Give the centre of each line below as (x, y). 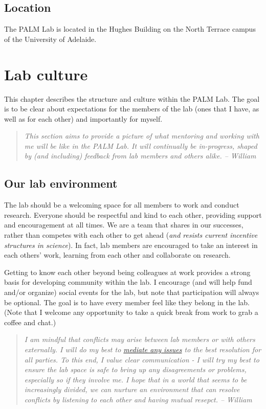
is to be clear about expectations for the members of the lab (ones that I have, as (132, 109)
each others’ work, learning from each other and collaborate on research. (117, 255)
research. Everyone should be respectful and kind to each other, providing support (133, 214)
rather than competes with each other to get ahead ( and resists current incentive (131, 235)
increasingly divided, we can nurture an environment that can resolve (132, 389)
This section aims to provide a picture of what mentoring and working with (142, 136)
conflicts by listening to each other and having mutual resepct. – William (138, 399)
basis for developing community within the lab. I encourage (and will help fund (128, 282)
